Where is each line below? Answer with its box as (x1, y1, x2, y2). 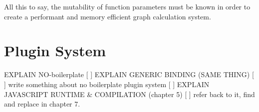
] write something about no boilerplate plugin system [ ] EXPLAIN (4, 79, 210, 89)
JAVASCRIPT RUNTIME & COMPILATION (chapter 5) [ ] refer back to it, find (4, 89, 255, 99)
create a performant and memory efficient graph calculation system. (4, 11, 211, 21)
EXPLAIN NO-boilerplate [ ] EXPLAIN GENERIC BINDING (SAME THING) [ (4, 69, 254, 80)
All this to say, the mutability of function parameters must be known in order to (4, 1, 251, 11)
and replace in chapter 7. (4, 99, 80, 109)
